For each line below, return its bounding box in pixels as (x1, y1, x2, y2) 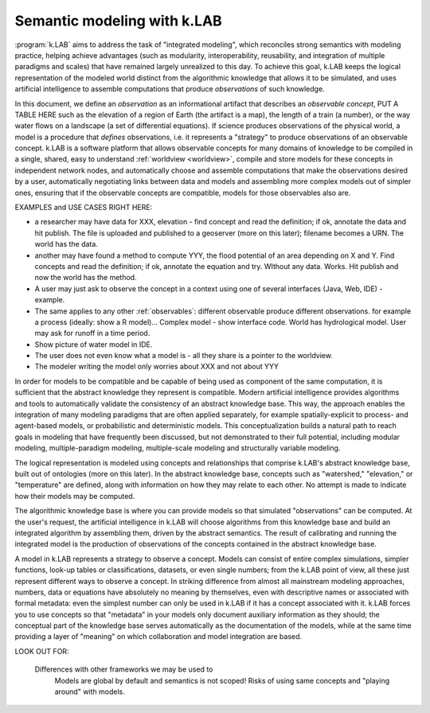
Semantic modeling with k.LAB (14, 12, 222, 29)
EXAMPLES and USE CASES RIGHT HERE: (14, 203, 153, 212)
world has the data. (34, 240, 99, 249)
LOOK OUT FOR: (14, 646, 69, 656)
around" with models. (54, 687, 125, 696)
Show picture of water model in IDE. (34, 339, 153, 349)
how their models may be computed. (14, 491, 135, 501)
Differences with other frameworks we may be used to (34, 664, 213, 674)
